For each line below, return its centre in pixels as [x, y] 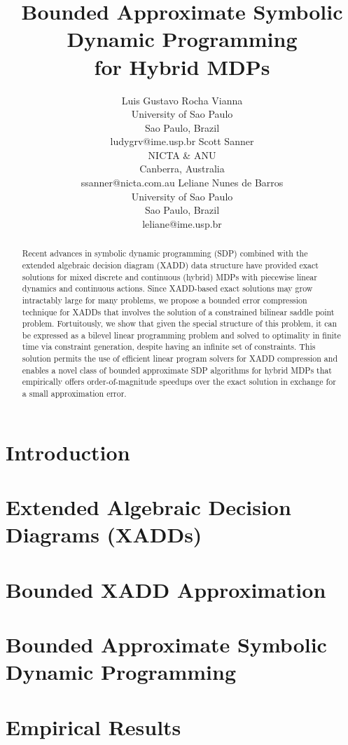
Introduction [68, 452]
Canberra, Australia [182, 169]
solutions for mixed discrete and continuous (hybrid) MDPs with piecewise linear [169, 276]
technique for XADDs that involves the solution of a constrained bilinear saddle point [178, 312]
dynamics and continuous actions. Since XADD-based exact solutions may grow [167, 288]
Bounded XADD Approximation [166, 589]
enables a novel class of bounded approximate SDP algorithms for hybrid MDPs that [177, 370]
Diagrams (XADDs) [104, 534]
